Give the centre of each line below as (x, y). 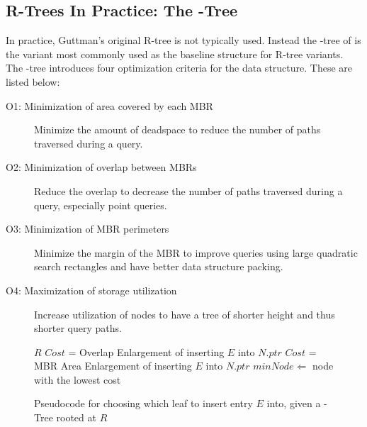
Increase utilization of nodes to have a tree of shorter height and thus (185, 314)
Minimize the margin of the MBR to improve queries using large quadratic (196, 252)
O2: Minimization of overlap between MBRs (101, 167)
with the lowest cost (78, 379)
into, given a (294, 403)
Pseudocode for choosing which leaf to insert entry (143, 403)
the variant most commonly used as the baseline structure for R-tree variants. (175, 54)
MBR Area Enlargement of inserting (113, 366)
